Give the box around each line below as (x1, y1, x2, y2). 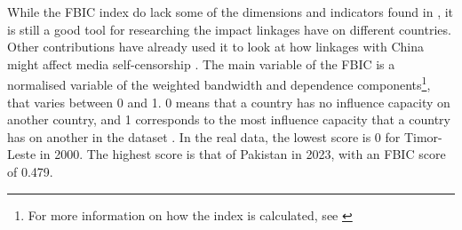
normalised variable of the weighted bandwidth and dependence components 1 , (7, 73, 431, 94)
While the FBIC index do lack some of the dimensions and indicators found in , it (7, 3, 454, 20)
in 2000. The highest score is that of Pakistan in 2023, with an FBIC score (39, 145, 446, 163)
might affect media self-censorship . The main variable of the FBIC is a (7, 54, 395, 73)
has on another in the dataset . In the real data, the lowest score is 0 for (7, 127, 401, 146)
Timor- (403, 127, 442, 146)
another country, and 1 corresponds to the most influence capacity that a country (7, 110, 450, 129)
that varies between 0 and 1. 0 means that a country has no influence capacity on (7, 92, 450, 111)
